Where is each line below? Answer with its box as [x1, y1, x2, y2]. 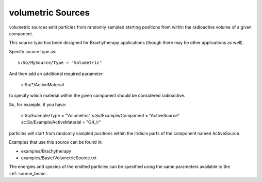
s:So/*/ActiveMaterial [21, 81, 64, 87]
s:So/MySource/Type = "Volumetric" [17, 60, 102, 65]
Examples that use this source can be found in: [9, 139, 103, 145]
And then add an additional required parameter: [9, 71, 104, 76]
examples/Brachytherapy [21, 148, 71, 154]
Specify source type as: [9, 48, 57, 54]
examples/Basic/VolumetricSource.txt [21, 155, 97, 161]
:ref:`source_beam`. [9, 170, 49, 176]
